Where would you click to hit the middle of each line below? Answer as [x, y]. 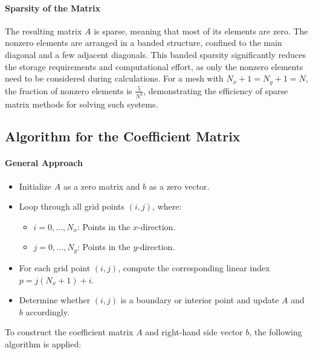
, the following [276, 332]
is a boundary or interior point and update [200, 300]
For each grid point [55, 267]
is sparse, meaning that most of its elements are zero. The [201, 31]
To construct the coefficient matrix [69, 332]
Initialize [35, 186]
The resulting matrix [44, 31]
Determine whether [55, 300]
